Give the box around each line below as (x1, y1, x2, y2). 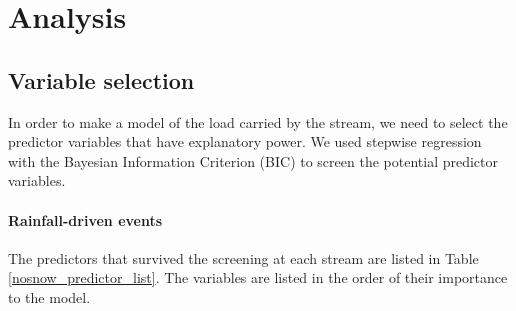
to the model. (8, 286, 91, 307)
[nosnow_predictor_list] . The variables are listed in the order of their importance (8, 267, 508, 288)
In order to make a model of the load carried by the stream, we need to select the (8, 111, 508, 132)
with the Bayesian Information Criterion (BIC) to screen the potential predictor (8, 150, 498, 171)
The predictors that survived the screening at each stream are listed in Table (8, 247, 479, 268)
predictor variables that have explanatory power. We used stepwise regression (8, 131, 482, 152)
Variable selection (8, 64, 195, 95)
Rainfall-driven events (8, 209, 163, 230)
